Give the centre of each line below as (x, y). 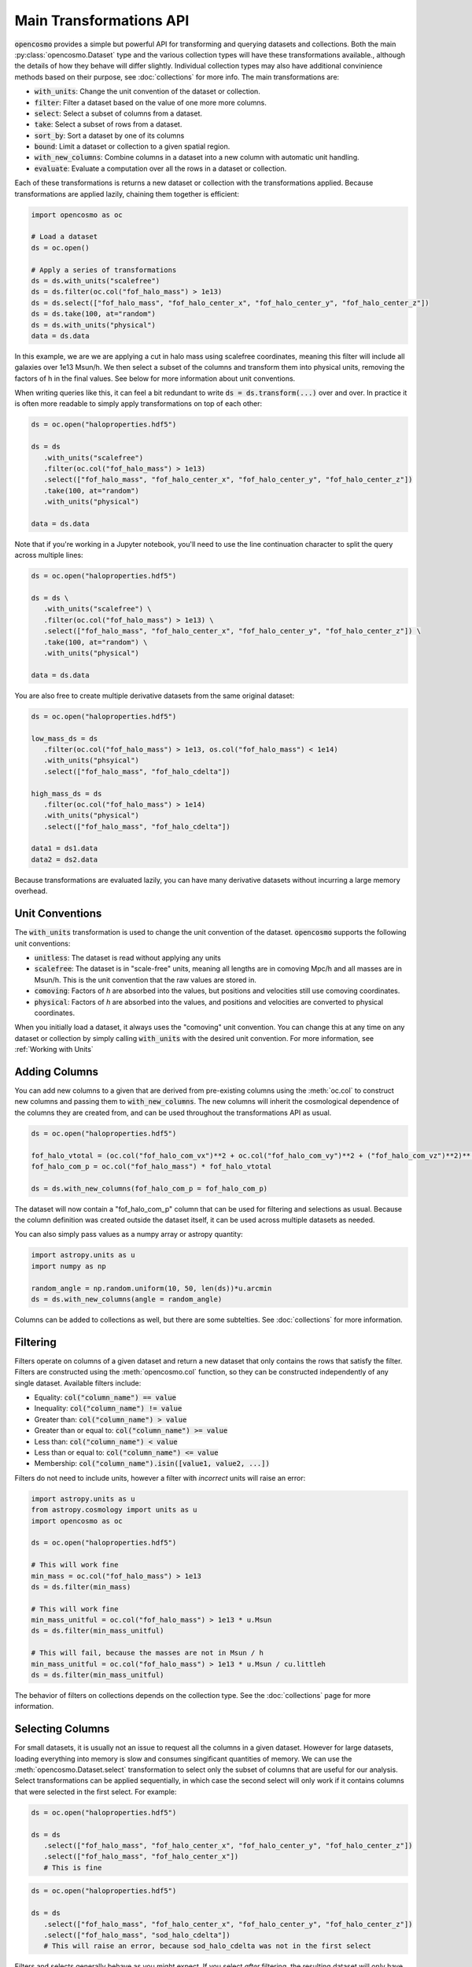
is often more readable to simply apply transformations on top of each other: (138, 404)
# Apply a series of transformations (104, 270)
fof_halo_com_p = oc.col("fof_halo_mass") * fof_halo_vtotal (151, 1166)
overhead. (31, 891)
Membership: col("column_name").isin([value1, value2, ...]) (152, 1463)
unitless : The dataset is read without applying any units (128, 958)
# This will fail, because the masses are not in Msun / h (147, 1653)
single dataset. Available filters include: (78, 1383)
